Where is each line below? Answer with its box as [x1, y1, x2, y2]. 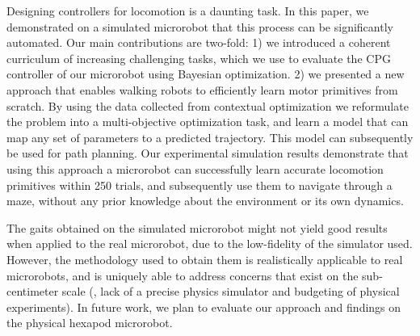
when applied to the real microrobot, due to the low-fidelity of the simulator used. [6, 235, 413, 252]
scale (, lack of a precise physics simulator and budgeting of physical [61, 283, 400, 300]
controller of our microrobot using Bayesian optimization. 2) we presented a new [6, 65, 405, 82]
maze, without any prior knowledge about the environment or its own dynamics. [6, 192, 404, 209]
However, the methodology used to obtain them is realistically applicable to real [6, 250, 403, 267]
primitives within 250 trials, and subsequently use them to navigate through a [6, 176, 393, 193]
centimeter [6, 283, 59, 300]
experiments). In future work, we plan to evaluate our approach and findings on [6, 298, 401, 315]
